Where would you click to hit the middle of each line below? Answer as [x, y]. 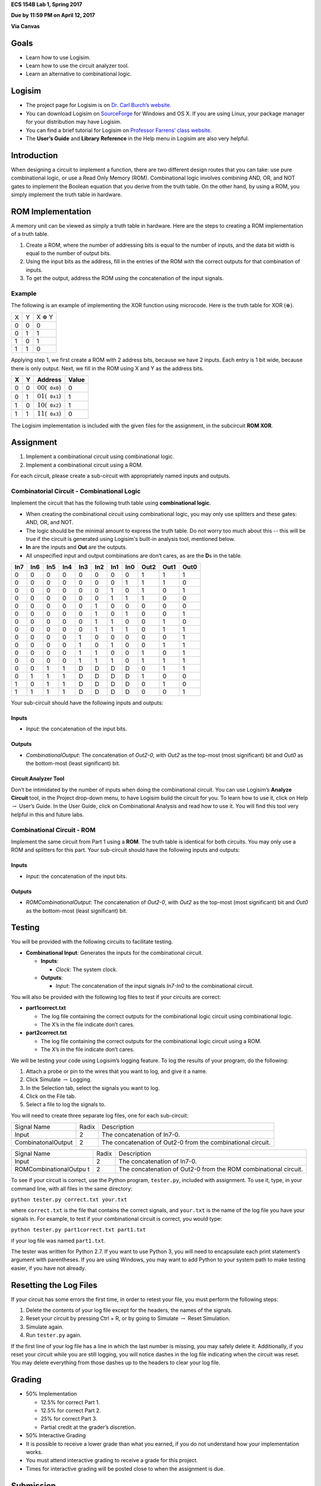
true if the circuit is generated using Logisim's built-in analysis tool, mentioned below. [130, 539]
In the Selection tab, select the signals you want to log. [93, 1088]
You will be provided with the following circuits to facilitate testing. [92, 942]
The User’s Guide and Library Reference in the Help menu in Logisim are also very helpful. [137, 138]
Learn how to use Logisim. [58, 57]
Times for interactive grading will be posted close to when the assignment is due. [125, 1469]
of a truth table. [30, 234]
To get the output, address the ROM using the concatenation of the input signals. [125, 278]
